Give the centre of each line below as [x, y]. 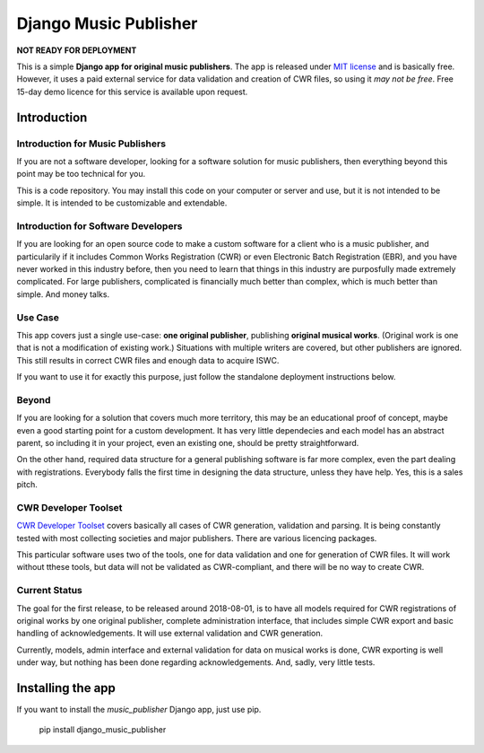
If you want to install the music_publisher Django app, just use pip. [139, 710]
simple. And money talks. [63, 294]
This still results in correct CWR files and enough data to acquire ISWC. [148, 360]
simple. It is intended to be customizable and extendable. [122, 203]
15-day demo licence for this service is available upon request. [132, 92]
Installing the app [66, 688]
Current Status [49, 591]
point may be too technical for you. [81, 174]
